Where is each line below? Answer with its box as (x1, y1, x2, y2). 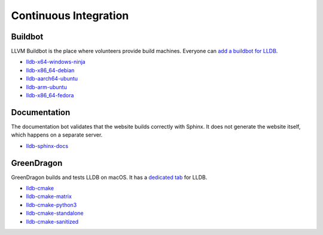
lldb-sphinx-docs (26, 142, 69, 149)
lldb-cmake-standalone (26, 209, 84, 217)
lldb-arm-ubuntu (26, 84, 67, 91)
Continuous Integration (11, 9, 129, 22)
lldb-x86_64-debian (26, 66, 75, 74)
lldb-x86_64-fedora (26, 92, 74, 99)
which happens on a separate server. (11, 131, 103, 138)
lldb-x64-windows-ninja (26, 58, 86, 66)
